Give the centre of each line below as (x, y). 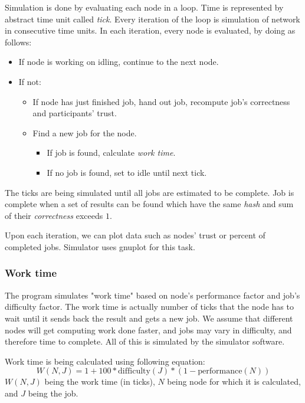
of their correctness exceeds (54, 215)
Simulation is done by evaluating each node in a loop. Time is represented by (144, 7)
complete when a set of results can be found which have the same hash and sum (149, 204)
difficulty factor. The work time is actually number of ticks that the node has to (149, 307)
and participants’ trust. (75, 113)
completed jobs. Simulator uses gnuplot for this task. (100, 246)
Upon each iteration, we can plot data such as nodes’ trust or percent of (135, 235)
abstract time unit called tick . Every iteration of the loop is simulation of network (152, 19)
